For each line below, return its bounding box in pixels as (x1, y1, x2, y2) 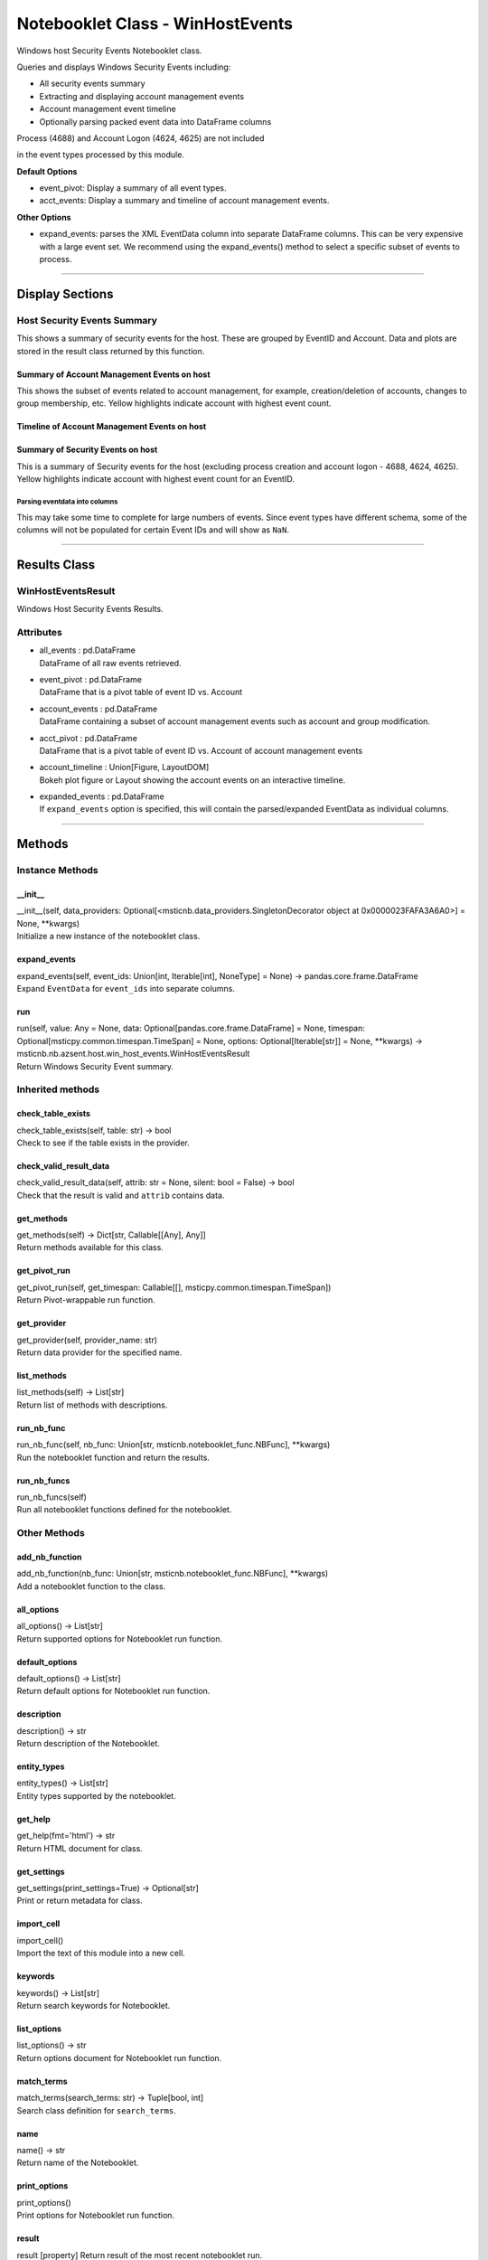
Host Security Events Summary (16, 314, 158, 326)
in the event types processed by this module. (16, 149, 185, 160)
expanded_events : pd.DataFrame (39, 791, 164, 802)
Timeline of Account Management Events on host (16, 421, 207, 432)
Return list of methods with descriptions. (16, 1399, 168, 1410)
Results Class (16, 557, 96, 572)
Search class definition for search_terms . (16, 2105, 176, 2115)
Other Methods (16, 1527, 85, 1540)
